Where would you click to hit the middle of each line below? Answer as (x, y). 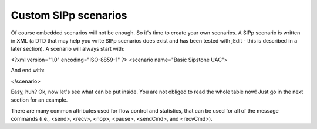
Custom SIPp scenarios (69, 15)
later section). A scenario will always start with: (68, 49)
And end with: (28, 71)
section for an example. (39, 100)
